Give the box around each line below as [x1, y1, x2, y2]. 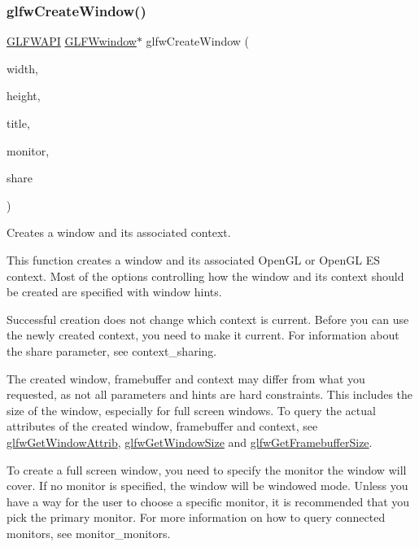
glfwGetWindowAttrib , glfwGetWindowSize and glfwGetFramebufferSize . [7, 433, 373, 450]
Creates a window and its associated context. [7, 224, 231, 241]
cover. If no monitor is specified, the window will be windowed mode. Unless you [7, 477, 408, 494]
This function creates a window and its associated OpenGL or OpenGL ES [7, 251, 380, 268]
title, [7, 115, 30, 131]
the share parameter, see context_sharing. [7, 342, 217, 359]
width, [7, 59, 38, 77]
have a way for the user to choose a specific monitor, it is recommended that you [7, 492, 410, 510]
